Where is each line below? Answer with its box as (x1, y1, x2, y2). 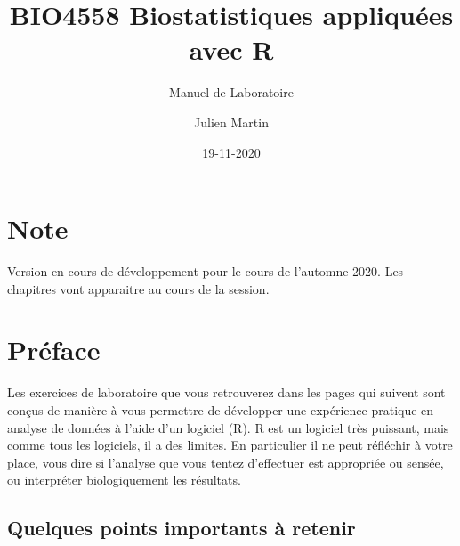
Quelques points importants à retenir (7, 514, 356, 542)
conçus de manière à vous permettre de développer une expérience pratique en (7, 400, 434, 419)
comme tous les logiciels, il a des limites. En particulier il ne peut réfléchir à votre (7, 436, 453, 454)
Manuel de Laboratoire (169, 83, 294, 102)
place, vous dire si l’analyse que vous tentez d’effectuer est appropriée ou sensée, (7, 452, 444, 471)
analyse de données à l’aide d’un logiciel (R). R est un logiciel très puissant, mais (7, 418, 449, 436)
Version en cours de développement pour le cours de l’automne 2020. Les (7, 262, 404, 281)
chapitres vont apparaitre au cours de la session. (7, 279, 270, 297)
